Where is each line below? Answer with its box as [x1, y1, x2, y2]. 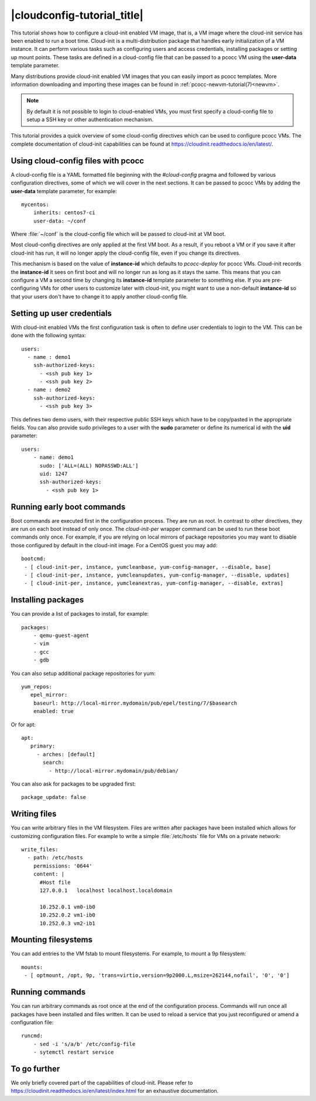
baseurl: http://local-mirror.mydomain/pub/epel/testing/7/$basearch [33, 699, 238, 706]
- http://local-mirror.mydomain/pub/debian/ [49, 767, 178, 774]
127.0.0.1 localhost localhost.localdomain [39, 887, 173, 894]
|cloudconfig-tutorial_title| [11, 9, 144, 22]
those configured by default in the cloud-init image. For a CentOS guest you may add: [11, 541, 218, 548]
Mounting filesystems [11, 935, 93, 945]
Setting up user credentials [11, 308, 112, 318]
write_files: [21, 846, 59, 853]
